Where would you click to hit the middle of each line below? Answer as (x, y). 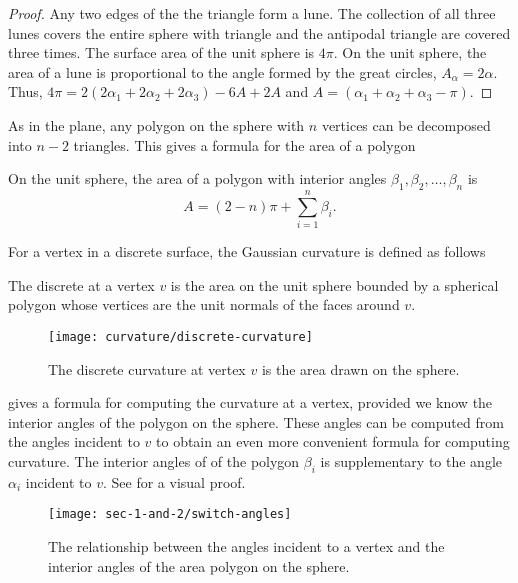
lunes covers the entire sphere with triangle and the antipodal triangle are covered (259, 32)
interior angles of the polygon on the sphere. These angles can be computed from (256, 421)
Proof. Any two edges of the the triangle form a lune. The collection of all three (252, 13)
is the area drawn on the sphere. (360, 368)
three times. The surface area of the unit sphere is (161, 52)
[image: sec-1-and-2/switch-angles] (170, 514)
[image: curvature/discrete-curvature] (180, 336)
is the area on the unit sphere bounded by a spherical (334, 284)
